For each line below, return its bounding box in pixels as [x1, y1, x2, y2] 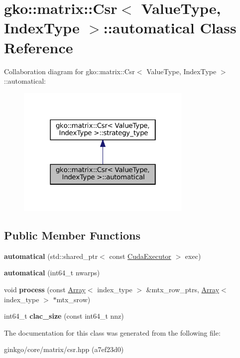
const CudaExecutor [109, 250, 171, 261]
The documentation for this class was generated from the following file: [4, 327, 221, 338]
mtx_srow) [56, 294, 91, 304]
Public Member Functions [4, 228, 140, 243]
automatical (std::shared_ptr [4, 250, 98, 261]
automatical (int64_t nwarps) [4, 267, 100, 278]
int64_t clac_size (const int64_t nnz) [4, 311, 124, 321]
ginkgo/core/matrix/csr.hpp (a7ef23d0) [4, 344, 124, 355]
